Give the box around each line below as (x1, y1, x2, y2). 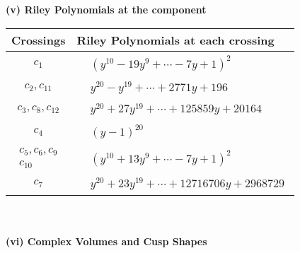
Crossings (11, 31, 66, 48)
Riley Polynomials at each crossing (76, 31, 275, 48)
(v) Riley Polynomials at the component (6, 2, 207, 16)
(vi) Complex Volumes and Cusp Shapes (6, 234, 207, 249)
